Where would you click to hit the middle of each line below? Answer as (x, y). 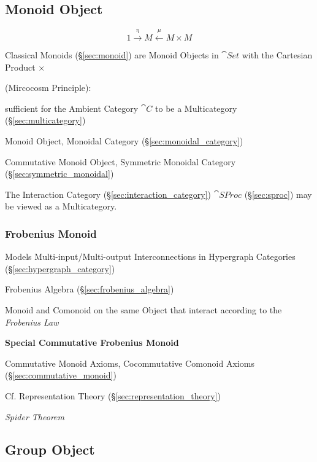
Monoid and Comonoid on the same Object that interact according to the (143, 309)
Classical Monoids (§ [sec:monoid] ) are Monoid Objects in (112, 55)
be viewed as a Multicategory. (61, 206)
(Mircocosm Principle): (48, 88)
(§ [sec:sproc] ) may (278, 194)
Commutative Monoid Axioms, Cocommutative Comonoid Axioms (130, 363)
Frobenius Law (32, 322)
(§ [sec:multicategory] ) (45, 120)
